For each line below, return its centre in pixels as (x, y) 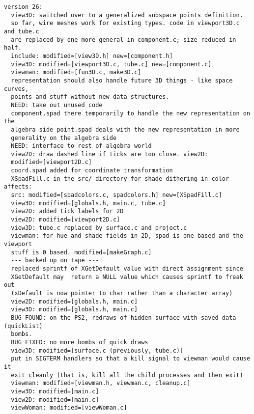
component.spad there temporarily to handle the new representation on (131, 113)
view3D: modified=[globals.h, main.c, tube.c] (88, 203)
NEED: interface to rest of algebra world (81, 146)
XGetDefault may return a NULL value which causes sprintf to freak (127, 277)
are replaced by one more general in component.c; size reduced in (124, 40)
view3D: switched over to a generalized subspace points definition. (127, 15)
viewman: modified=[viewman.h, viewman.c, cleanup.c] (101, 383)
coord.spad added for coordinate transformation (92, 171)
